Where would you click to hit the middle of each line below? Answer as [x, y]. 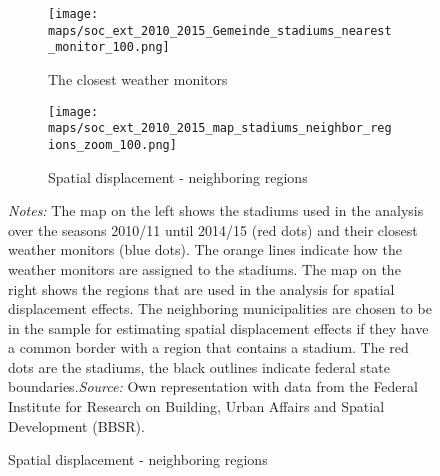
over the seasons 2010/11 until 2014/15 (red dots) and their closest [213, 229]
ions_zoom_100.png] [112, 144]
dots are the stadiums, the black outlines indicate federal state [199, 366]
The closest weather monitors [138, 78]
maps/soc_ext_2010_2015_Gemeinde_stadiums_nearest [220, 30]
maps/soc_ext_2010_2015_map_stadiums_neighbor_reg [220, 128]
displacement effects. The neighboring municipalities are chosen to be [220, 308]
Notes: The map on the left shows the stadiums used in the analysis [216, 210]
